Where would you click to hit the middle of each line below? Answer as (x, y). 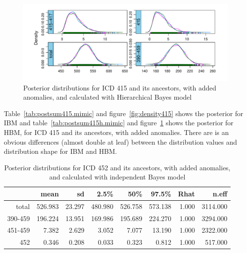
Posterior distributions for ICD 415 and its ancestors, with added (120, 87)
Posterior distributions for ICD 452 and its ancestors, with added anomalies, (117, 167)
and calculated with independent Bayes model (117, 177)
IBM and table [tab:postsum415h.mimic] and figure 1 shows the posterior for (119, 123)
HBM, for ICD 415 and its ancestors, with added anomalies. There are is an (116, 132)
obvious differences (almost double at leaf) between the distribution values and (121, 141)
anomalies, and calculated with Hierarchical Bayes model (108, 97)
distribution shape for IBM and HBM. (60, 151)
